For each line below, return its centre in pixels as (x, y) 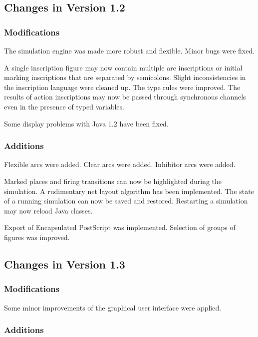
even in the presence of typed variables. (64, 106)
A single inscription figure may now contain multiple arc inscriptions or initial (123, 67)
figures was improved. (37, 237)
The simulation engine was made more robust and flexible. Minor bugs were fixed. (129, 50)
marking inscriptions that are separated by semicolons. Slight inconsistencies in (125, 77)
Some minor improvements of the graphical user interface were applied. (113, 307)
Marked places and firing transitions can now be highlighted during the (113, 181)
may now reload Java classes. (48, 210)
